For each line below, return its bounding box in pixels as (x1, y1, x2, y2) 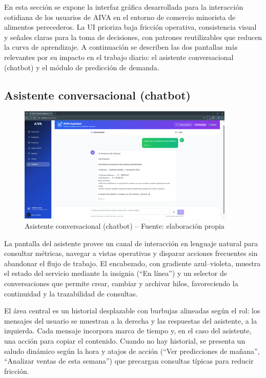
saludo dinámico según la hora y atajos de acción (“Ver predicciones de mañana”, (4, 345, 260, 356)
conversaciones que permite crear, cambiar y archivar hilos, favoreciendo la (4, 278, 238, 289)
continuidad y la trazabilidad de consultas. (4, 288, 138, 299)
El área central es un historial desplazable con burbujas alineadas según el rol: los (4, 305, 260, 316)
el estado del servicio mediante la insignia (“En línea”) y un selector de (4, 268, 227, 278)
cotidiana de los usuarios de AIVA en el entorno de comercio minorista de (4, 11, 236, 22)
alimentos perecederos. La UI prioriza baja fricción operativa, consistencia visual (4, 22, 257, 32)
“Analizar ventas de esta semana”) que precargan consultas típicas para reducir (4, 355, 254, 366)
